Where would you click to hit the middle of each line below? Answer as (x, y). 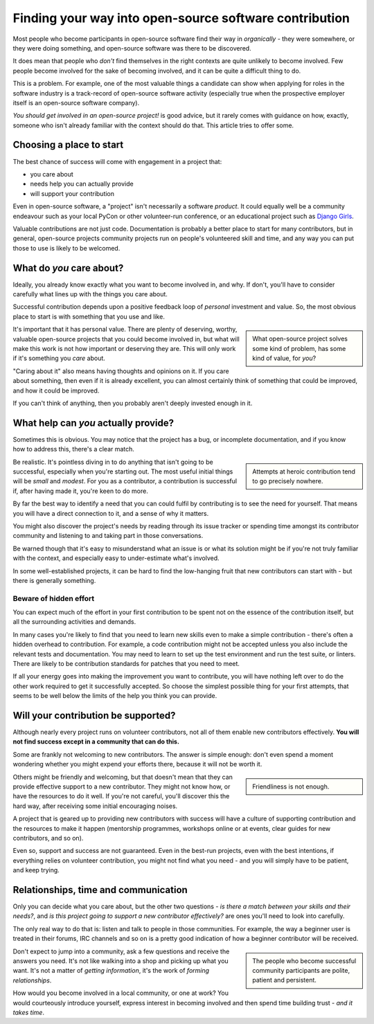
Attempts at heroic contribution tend (304, 471)
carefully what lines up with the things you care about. (90, 294)
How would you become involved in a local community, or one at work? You (121, 993)
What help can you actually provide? (93, 423)
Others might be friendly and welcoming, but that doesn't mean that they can (123, 777)
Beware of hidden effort (54, 598)
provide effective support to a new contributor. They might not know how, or (122, 787)
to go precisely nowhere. (288, 480)
